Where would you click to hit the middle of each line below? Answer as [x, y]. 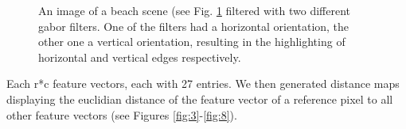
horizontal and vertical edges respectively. [140, 57]
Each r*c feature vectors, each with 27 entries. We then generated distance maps [203, 83]
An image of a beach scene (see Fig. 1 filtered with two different [194, 10]
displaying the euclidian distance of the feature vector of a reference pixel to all [200, 99]
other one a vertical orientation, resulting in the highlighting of [192, 42]
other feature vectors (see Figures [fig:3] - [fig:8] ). [122, 114]
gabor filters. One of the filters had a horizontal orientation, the [194, 26]
